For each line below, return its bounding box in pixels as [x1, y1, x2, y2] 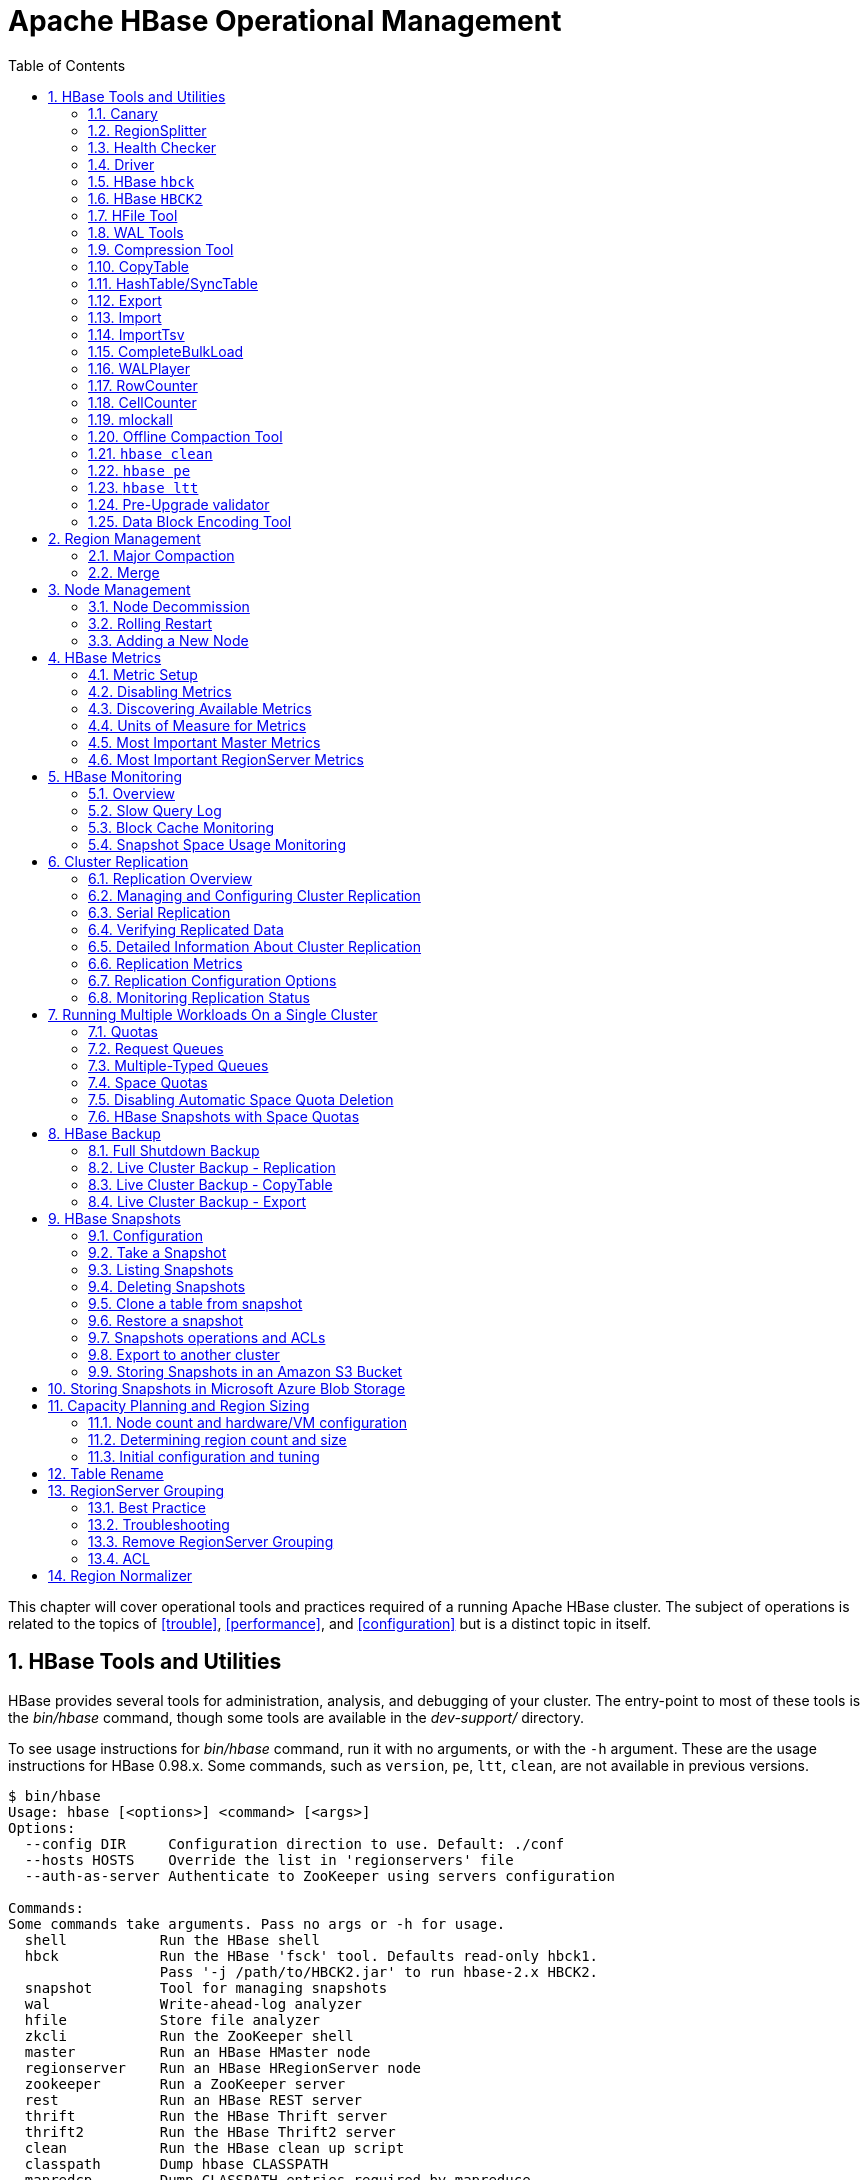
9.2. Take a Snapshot [88, 1243, 227, 1261]
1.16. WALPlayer [88, 359, 190, 377]
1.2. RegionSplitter [88, 121, 207, 139]
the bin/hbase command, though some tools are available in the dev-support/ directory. [8, 1708, 584, 1726]
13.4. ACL [88, 1549, 150, 1567]
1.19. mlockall [88, 410, 173, 428]
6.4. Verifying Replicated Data [88, 920, 284, 938]
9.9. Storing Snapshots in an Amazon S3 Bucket [88, 1362, 403, 1380]
